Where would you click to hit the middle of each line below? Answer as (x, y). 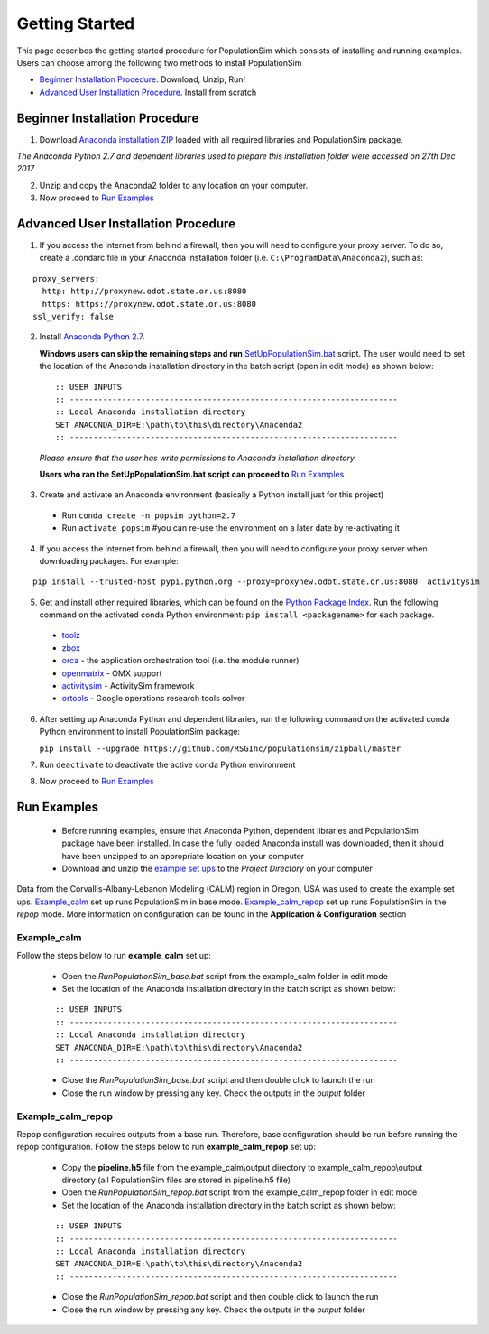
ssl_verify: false (74, 317)
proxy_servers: (66, 278)
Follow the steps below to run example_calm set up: (114, 956)
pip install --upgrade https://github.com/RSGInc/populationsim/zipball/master (220, 748)
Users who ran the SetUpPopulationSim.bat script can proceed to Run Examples (192, 474)
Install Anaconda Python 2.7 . (92, 337)
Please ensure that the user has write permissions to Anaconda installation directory (197, 458)
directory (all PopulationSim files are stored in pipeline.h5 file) (176, 1180)
